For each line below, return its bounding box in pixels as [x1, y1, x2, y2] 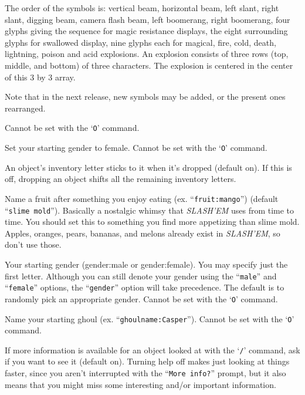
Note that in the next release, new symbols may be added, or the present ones [5, 90, 286, 103]
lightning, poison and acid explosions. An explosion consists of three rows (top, [5, 48, 289, 60]
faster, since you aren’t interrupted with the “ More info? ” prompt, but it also [5, 367, 286, 379]
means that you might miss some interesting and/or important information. [5, 378, 276, 390]
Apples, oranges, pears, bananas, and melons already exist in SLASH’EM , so [5, 227, 280, 239]
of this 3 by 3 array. [5, 70, 76, 83]
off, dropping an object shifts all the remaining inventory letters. [5, 173, 236, 185]
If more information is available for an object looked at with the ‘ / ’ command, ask [5, 343, 300, 356]
